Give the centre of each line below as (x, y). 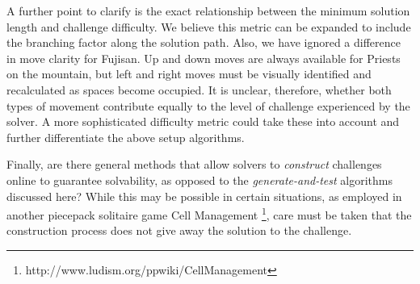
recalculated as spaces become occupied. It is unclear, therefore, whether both (199, 89)
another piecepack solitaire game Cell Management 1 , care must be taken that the (209, 213)
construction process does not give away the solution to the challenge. (179, 230)
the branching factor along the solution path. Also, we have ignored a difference (204, 42)
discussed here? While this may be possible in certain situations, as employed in (204, 196)
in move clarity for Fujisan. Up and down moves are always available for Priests (204, 58)
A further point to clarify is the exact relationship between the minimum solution (208, 10)
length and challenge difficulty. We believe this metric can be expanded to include (209, 26)
